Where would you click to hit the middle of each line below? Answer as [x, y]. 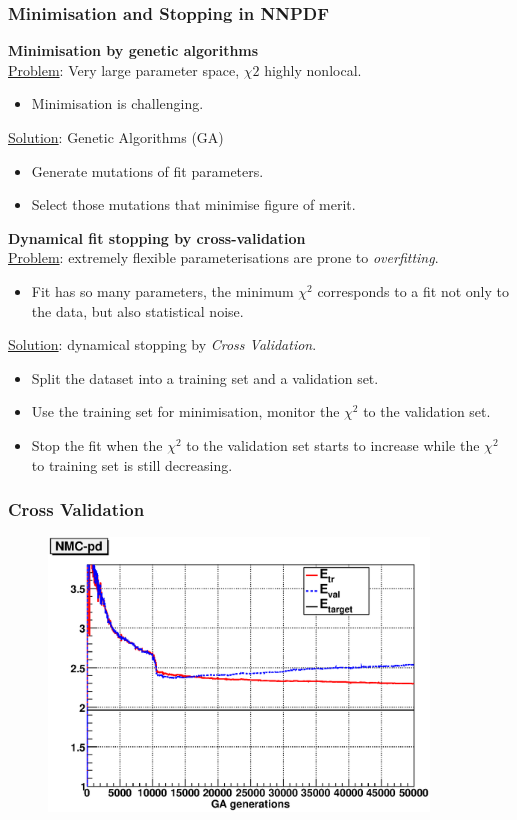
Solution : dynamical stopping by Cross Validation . [162, 344]
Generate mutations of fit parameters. [147, 170]
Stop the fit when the [97, 444]
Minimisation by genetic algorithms [133, 50]
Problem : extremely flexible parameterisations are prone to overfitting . [223, 257]
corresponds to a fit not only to [413, 290]
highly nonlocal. [313, 69]
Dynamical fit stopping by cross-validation [157, 237]
